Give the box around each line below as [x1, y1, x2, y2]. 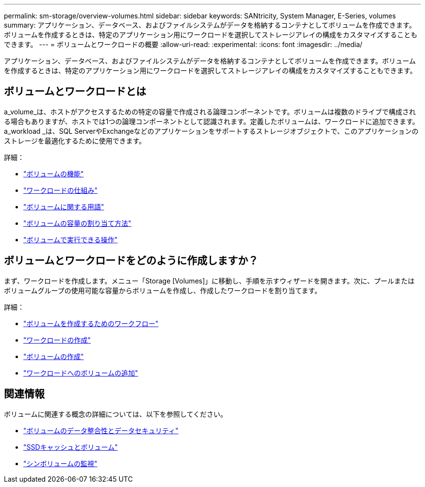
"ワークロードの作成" [23, 335, 91, 344]
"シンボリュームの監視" [23, 459, 98, 468]
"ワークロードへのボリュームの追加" [23, 368, 138, 377]
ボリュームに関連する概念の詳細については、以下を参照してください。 [4, 409, 228, 418]
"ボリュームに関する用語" [23, 202, 104, 211]
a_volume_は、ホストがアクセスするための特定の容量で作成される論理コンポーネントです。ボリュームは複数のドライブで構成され [4, 107, 416, 116]
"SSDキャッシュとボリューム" [23, 442, 118, 451]
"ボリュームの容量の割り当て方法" [23, 219, 131, 227]
